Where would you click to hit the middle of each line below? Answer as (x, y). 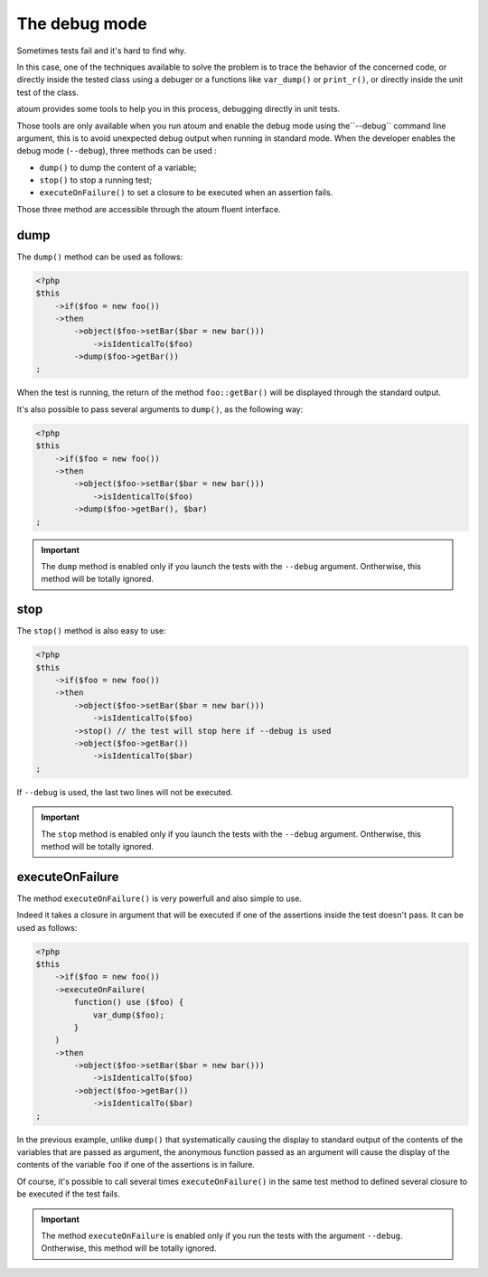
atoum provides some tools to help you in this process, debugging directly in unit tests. (178, 109)
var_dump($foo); (129, 1015)
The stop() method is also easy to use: (91, 631)
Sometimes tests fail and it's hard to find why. (102, 51)
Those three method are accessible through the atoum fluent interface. (149, 209)
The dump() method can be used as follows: (100, 257)
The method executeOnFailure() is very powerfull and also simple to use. (160, 898)
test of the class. (48, 92)
